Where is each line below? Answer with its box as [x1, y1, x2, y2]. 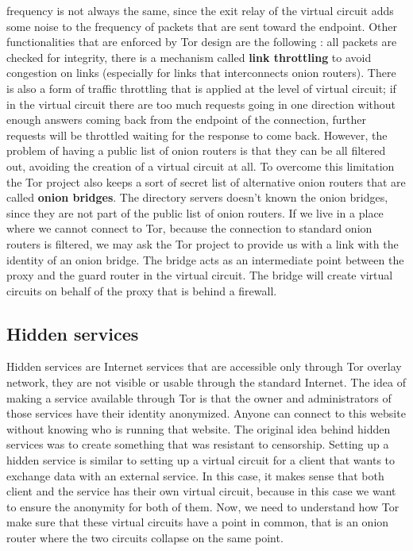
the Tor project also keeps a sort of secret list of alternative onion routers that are [6, 173, 406, 190]
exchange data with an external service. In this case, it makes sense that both [6, 467, 384, 484]
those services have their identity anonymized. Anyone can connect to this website [6, 405, 406, 422]
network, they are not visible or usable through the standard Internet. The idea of [6, 374, 406, 391]
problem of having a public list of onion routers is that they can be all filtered [6, 142, 386, 159]
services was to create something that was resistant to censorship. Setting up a [6, 436, 389, 453]
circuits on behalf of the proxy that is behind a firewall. [6, 282, 277, 299]
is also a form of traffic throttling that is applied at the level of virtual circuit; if [6, 79, 396, 96]
